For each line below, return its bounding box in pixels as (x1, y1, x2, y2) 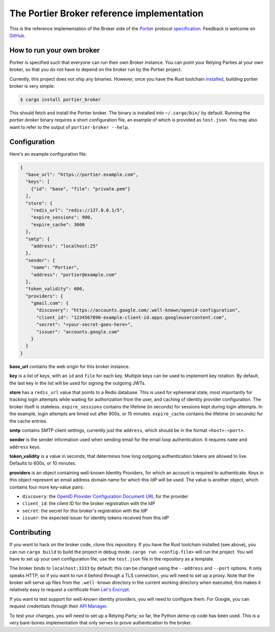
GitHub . (9, 32, 25, 38)
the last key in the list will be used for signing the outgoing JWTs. (9, 380, 146, 386)
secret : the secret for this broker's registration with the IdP (22, 507, 148, 514)
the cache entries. (9, 418, 48, 424)
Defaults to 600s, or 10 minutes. (9, 460, 76, 467)
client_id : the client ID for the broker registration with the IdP (22, 500, 155, 506)
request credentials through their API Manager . (9, 603, 108, 610)
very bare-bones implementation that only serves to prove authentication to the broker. (9, 620, 192, 626)
